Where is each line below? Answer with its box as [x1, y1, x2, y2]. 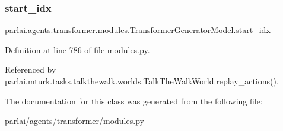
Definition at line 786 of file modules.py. [5, 43, 150, 55]
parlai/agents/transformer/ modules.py [5, 114, 144, 127]
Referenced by [5, 63, 56, 76]
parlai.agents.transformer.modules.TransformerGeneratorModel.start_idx [5, 24, 271, 36]
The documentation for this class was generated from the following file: [5, 94, 263, 107]
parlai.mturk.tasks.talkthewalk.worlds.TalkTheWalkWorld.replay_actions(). [5, 75, 279, 87]
